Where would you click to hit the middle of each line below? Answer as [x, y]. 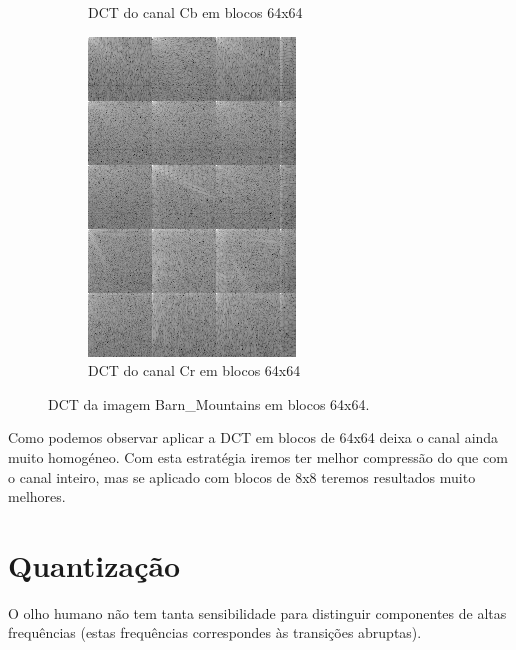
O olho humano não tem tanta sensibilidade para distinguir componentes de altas [257, 612]
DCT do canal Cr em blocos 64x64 [194, 370]
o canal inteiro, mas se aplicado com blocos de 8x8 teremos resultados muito [242, 476]
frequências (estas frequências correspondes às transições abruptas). [215, 632]
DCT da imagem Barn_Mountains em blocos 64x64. [209, 403]
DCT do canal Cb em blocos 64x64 [195, 12]
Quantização [94, 564]
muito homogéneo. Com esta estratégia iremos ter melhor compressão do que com [258, 456]
